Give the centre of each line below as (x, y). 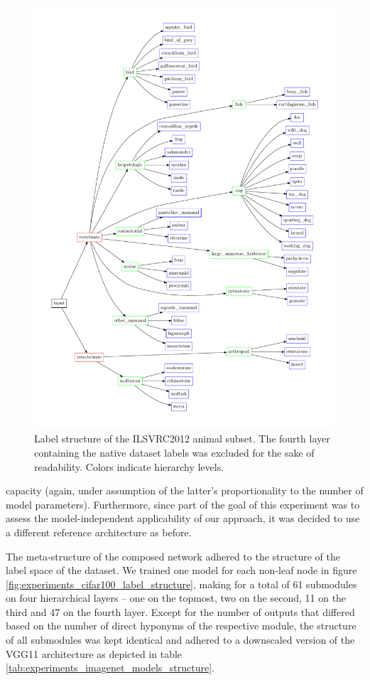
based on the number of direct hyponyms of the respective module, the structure (181, 626)
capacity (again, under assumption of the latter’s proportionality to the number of (185, 490)
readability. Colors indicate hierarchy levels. (129, 466)
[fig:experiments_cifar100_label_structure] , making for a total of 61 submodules (181, 584)
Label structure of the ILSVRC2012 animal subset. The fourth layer (182, 439)
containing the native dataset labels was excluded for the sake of (174, 452)
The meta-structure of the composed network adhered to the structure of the (173, 556)
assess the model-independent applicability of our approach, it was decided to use (183, 518)
